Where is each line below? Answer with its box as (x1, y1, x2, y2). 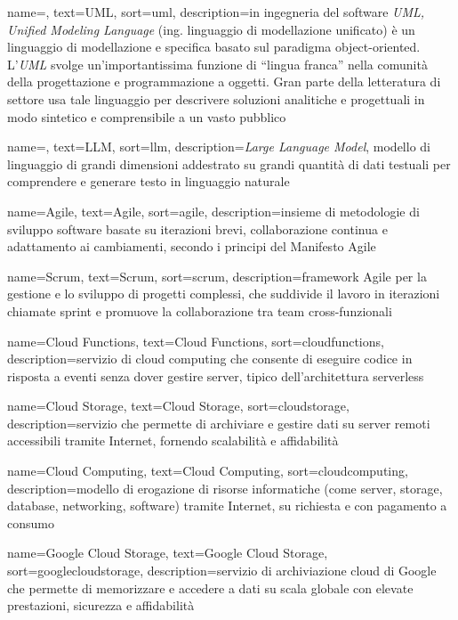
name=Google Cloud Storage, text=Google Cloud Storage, (7, 543, 328, 562)
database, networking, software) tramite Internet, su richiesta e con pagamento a (7, 496, 447, 515)
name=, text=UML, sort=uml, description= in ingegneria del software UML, (7, 3, 425, 20)
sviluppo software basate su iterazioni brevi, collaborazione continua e (7, 219, 388, 238)
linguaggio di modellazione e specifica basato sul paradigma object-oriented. (7, 37, 421, 56)
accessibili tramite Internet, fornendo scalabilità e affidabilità (7, 431, 339, 450)
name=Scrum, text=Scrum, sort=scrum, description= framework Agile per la (7, 266, 427, 285)
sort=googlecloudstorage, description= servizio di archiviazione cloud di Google (7, 561, 437, 580)
